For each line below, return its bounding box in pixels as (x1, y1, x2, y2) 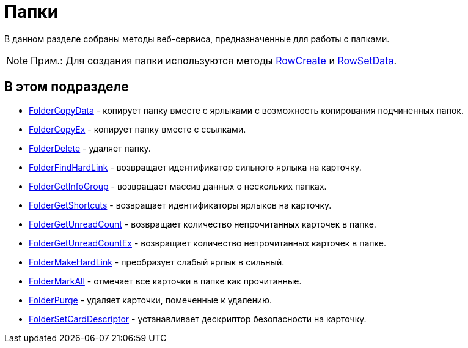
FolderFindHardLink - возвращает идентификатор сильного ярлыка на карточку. (29, 161, 362, 172)
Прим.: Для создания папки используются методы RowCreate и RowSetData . (31, 54, 397, 67)
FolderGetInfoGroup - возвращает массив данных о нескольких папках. (29, 180, 327, 191)
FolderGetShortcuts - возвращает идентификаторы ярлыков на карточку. (29, 199, 332, 210)
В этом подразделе (4, 79, 129, 95)
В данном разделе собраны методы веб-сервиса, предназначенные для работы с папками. (4, 33, 390, 44)
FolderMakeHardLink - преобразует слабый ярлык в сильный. (29, 256, 285, 267)
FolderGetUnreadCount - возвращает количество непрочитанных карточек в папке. (29, 218, 376, 229)
